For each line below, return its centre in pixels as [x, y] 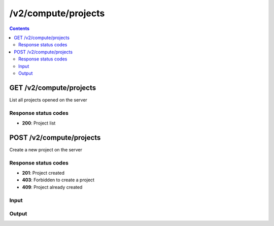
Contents [20, 28]
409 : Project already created [52, 187]
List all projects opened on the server [48, 100]
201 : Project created [43, 173]
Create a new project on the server [46, 149]
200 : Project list [39, 123]
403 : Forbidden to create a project [58, 180]
